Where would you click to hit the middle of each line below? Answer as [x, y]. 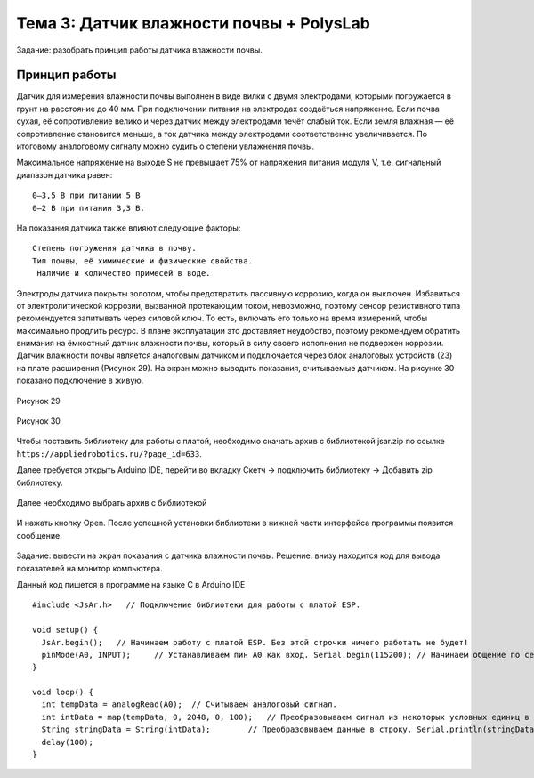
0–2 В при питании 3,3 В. [89, 208]
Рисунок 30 [39, 421]
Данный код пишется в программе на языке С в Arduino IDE [131, 584]
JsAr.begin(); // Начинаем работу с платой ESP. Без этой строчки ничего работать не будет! [255, 642]
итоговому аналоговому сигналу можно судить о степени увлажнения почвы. [166, 146]
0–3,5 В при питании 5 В [86, 195]
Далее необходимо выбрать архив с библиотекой [112, 502]
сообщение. [39, 535]
